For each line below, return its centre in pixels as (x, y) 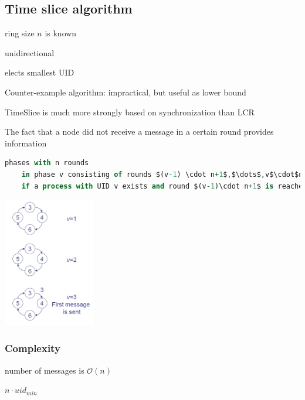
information (26, 143)
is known (61, 33)
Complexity (33, 348)
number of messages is (45, 370)
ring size (20, 33)
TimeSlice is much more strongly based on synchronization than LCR (130, 112)
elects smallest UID (40, 72)
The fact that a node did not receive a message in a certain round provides (139, 131)
